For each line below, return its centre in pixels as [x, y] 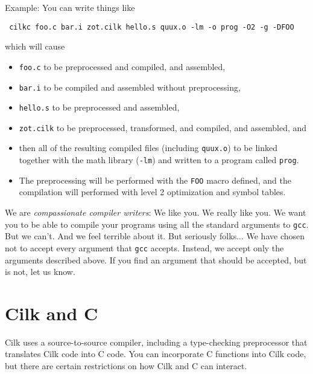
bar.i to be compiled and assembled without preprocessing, [130, 87]
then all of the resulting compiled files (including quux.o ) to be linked [148, 148]
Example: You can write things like [70, 7]
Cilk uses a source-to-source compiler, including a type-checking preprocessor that [156, 342]
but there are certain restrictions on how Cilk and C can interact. [126, 366]
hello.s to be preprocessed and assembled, [99, 107]
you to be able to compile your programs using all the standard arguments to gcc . [157, 224]
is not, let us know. [40, 272]
